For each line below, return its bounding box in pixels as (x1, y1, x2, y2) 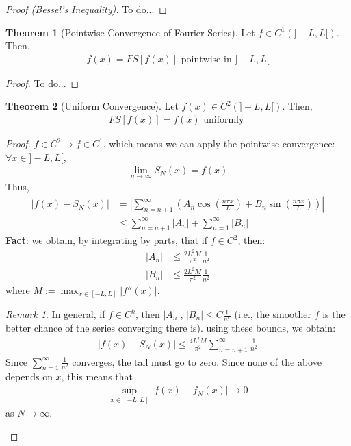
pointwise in (181, 54, 232, 64)
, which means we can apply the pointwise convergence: (103, 136, 335, 151)
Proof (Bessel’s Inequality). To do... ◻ (5, 2, 167, 16)
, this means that (61, 369, 133, 384)
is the (322, 307, 346, 321)
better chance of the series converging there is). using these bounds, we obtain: (5, 321, 336, 335)
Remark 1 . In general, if (5, 307, 105, 321)
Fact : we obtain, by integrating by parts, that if (5, 233, 208, 247)
